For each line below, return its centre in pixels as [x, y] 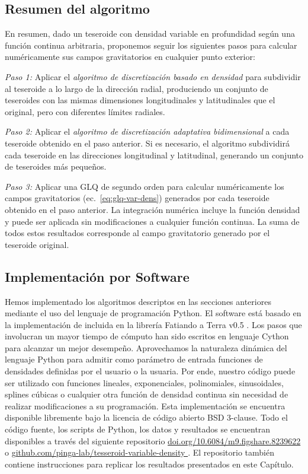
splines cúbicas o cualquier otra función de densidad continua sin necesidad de [147, 394]
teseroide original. [37, 244]
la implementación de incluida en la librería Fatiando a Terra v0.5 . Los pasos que [153, 324]
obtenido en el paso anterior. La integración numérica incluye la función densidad [153, 209]
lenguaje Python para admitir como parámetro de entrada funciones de [134, 359]
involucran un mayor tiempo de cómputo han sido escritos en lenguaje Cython [147, 336]
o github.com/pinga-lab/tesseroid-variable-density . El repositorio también [139, 452]
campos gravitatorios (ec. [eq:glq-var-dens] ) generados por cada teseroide [137, 198]
